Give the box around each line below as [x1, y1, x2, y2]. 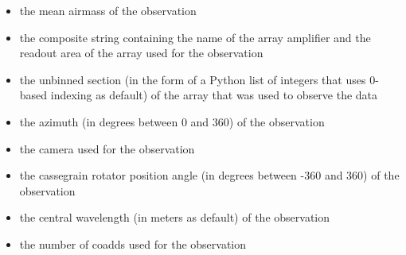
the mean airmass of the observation [19, 2, 197, 18]
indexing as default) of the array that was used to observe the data [50, 87, 378, 103]
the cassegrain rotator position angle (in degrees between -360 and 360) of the [19, 167, 400, 184]
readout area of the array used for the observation [19, 44, 264, 61]
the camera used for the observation [19, 140, 195, 156]
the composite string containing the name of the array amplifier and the [19, 29, 371, 45]
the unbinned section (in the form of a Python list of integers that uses [19, 71, 366, 87]
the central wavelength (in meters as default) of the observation [19, 209, 330, 226]
